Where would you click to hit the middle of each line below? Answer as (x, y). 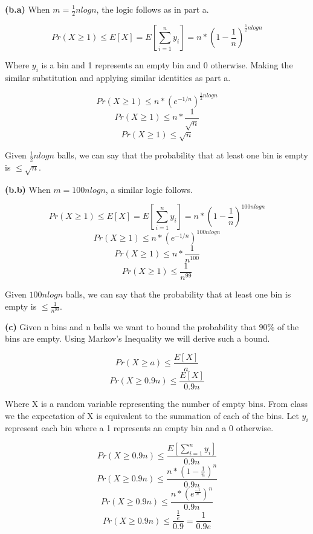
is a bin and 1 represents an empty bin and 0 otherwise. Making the (167, 65)
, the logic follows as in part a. (153, 9)
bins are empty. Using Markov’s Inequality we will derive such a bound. (137, 338)
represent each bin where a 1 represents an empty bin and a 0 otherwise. (139, 428)
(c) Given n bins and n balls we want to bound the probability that (131, 326)
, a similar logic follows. (149, 189)
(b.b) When (28, 189)
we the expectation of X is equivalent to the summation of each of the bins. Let (152, 415)
